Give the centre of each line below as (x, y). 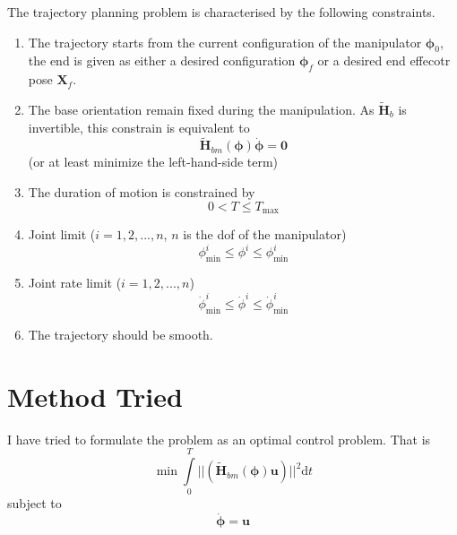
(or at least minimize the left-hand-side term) (153, 162)
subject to (34, 503)
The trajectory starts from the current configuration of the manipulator (225, 42)
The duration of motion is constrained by (142, 192)
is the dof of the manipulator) (265, 234)
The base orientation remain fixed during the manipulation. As (201, 109)
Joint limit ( (62, 234)
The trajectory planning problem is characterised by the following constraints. (221, 12)
